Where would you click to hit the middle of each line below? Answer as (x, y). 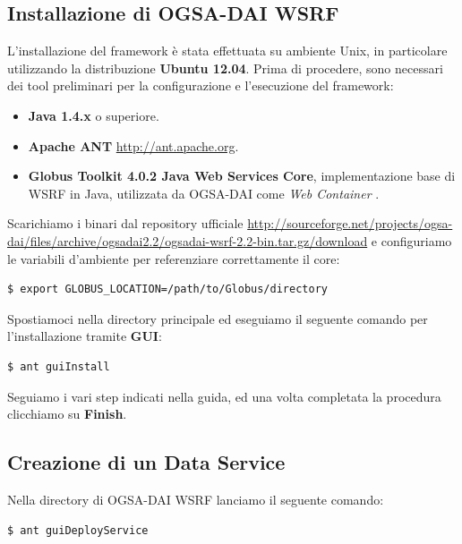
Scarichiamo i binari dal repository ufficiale (125, 223)
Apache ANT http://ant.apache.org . (133, 145)
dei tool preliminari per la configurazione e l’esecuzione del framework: (201, 85)
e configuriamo (411, 240)
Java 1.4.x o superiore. (94, 115)
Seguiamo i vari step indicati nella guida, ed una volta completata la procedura (224, 396)
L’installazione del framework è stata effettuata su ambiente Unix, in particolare (227, 51)
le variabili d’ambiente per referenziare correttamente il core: (174, 258)
